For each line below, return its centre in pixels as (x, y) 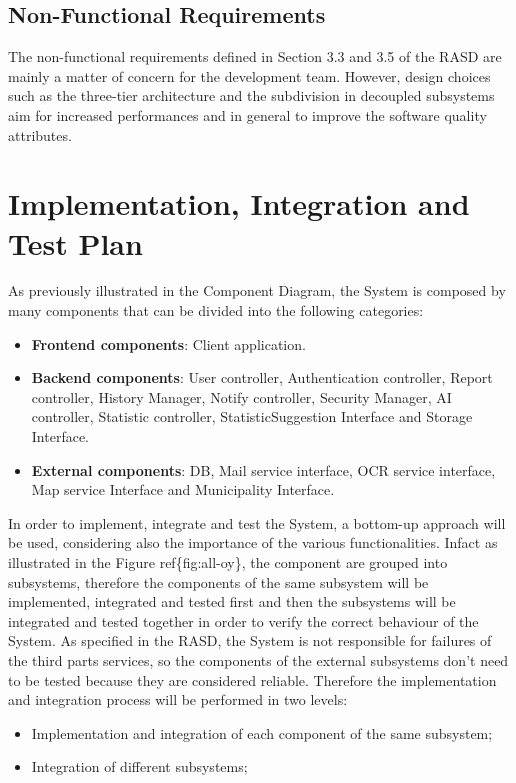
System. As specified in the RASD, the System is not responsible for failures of (250, 640)
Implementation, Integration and (239, 203)
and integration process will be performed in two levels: (178, 699)
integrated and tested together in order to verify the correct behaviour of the (243, 620)
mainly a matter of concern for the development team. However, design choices (249, 75)
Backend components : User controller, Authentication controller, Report (262, 377)
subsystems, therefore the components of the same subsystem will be (218, 581)
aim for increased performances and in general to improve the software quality (247, 114)
